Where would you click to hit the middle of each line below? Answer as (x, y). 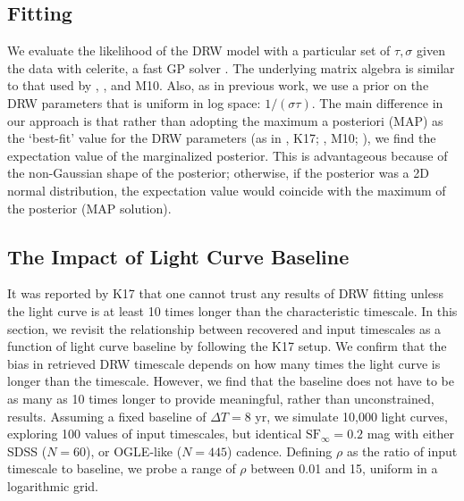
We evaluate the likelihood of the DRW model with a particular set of (199, 50)
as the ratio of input (402, 451)
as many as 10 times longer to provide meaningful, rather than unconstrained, (221, 398)
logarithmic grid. (53, 485)
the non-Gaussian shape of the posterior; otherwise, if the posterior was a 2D (218, 173)
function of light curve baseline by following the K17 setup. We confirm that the (227, 346)
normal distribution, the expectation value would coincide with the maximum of (227, 190)
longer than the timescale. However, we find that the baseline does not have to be (231, 381)
